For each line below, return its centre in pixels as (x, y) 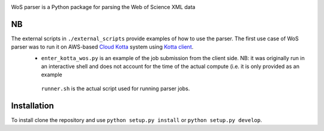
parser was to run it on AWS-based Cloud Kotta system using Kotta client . (102, 47)
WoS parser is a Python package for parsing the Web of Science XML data (103, 7)
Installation (32, 105)
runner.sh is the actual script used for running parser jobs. (115, 88)
